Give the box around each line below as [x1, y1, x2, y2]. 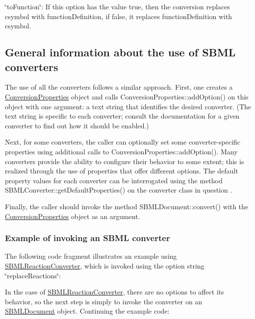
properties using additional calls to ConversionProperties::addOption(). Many [5, 146, 238, 156]
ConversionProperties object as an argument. [5, 211, 140, 221]
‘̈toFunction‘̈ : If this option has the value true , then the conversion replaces [5, 1, 230, 11]
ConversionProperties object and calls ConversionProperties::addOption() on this [5, 91, 249, 101]
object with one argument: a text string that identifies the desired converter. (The [5, 101, 252, 111]
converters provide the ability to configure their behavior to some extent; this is [5, 156, 244, 166]
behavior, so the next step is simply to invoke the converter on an [5, 296, 203, 306]
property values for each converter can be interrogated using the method [5, 175, 223, 185]
